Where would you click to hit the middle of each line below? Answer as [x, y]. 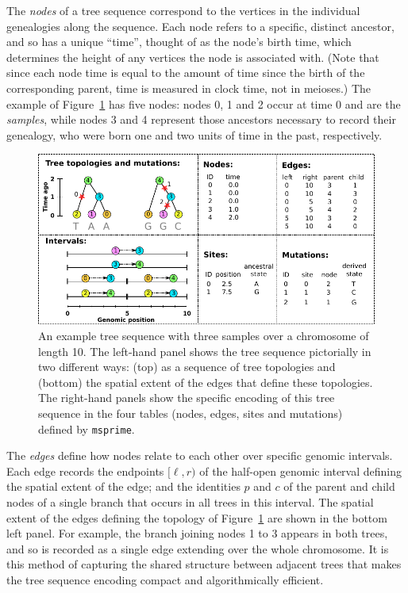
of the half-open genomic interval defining [300, 471]
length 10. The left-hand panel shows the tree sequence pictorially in [205, 351]
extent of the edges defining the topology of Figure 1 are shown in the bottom [197, 517]
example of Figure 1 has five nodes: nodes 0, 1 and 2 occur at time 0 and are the [204, 103]
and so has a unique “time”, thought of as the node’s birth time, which [179, 42]
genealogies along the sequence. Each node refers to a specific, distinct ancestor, [200, 26]
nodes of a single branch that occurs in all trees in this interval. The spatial [190, 501]
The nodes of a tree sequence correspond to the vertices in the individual [183, 10]
